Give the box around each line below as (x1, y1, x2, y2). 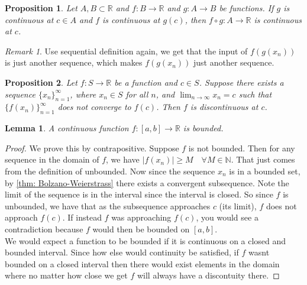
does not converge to (57, 101, 131, 113)
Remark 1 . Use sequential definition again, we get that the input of (5, 44, 248, 57)
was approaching (111, 211, 172, 224)
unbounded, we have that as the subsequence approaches (5, 199, 211, 212)
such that (238, 88, 272, 100)
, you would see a (196, 211, 258, 224)
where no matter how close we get (5, 269, 128, 281)
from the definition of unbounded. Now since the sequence (5, 164, 215, 177)
